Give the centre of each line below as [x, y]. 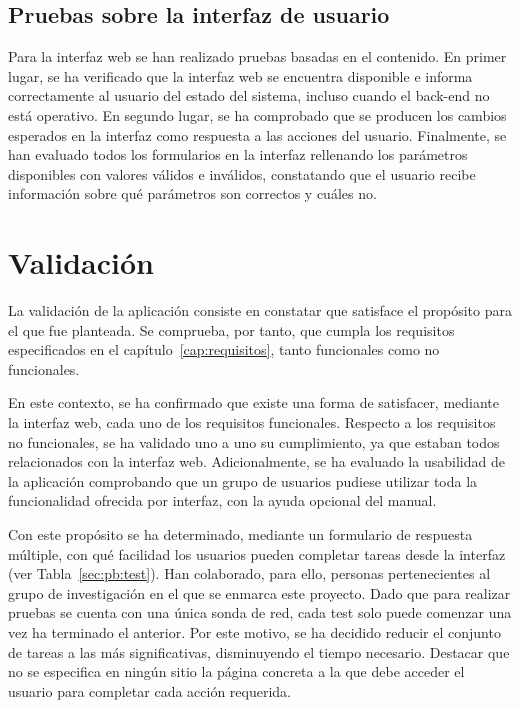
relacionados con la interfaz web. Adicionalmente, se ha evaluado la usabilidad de [256, 461]
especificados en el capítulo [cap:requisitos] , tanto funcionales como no [224, 349]
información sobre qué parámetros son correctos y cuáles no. [192, 193]
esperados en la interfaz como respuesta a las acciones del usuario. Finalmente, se [257, 134]
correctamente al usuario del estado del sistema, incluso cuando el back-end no [249, 95]
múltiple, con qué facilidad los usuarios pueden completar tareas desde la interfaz [257, 553]
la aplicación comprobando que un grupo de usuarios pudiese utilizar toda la [243, 480]
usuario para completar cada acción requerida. [150, 690]
